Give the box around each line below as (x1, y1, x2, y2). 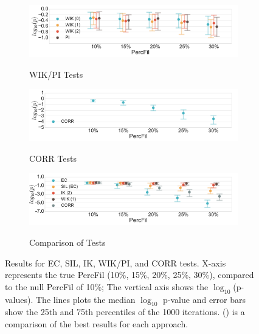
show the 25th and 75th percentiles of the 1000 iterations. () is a (5, 305, 245, 318)
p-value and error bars (163, 293, 246, 305)
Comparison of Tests (29, 235, 106, 248)
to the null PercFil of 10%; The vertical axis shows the (5, 280, 209, 293)
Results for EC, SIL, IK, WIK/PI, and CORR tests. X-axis (5, 256, 226, 269)
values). (5, 293, 33, 305)
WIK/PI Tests (29, 68, 83, 80)
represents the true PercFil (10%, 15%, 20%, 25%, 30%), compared (5, 268, 254, 281)
